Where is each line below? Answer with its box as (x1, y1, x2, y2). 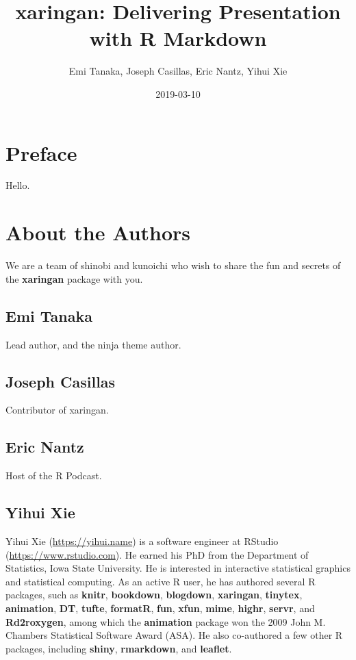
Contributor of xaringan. (5, 403, 109, 417)
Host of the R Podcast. (5, 468, 102, 483)
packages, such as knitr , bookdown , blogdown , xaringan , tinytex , (5, 587, 303, 602)
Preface (5, 138, 77, 166)
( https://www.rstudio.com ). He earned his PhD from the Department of (5, 547, 309, 561)
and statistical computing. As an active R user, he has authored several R (5, 574, 316, 588)
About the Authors (5, 218, 191, 246)
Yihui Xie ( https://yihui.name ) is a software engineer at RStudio (5, 533, 279, 548)
